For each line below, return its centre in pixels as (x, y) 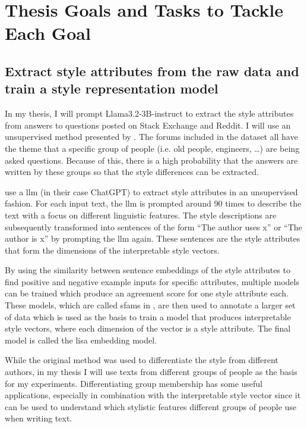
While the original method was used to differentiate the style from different (142, 360)
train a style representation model (112, 88)
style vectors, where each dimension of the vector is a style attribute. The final (148, 328)
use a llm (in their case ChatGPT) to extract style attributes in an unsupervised (151, 191)
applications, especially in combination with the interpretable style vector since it (153, 395)
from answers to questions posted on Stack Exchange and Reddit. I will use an (148, 125)
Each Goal (48, 33)
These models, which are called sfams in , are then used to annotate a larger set (150, 305)
